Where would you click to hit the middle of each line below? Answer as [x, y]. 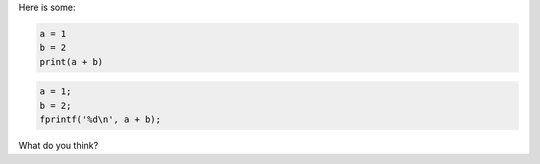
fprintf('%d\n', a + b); [100, 119]
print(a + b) [71, 61]
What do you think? [58, 146]
